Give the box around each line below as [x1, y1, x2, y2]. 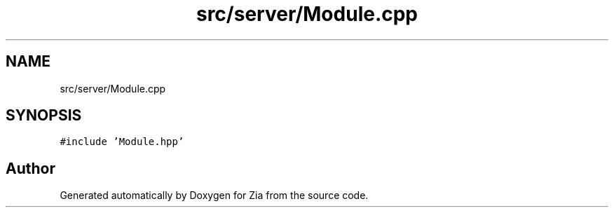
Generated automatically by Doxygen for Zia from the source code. [60, 189, 369, 202]
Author [6, 159, 55, 177]
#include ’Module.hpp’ [60, 136, 184, 148]
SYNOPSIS [6, 106, 82, 125]
